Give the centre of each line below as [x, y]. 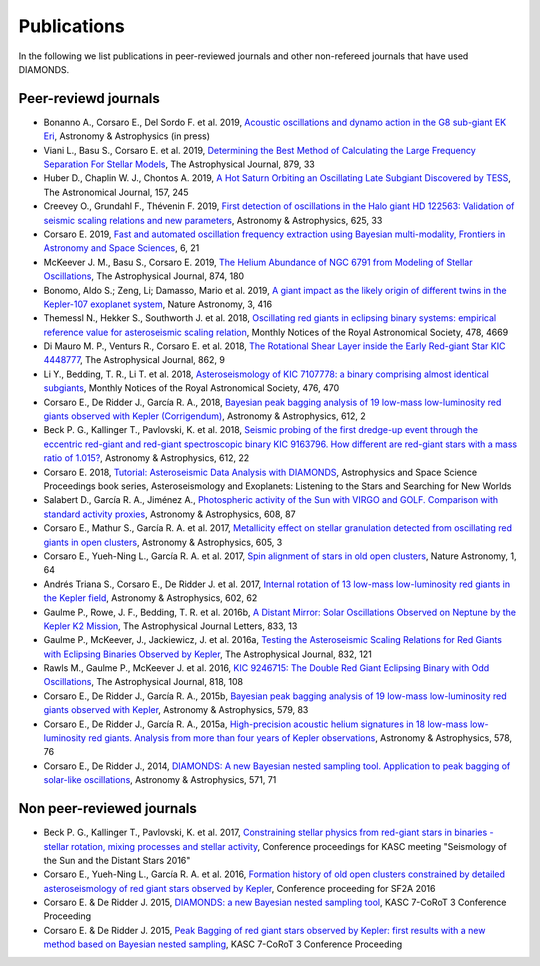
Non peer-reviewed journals [107, 808]
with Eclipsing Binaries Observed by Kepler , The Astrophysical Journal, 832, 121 [207, 654]
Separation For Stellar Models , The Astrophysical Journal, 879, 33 [179, 164]
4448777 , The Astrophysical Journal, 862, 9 [134, 360]
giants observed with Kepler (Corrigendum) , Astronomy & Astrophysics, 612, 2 [205, 416]
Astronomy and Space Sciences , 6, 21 [121, 248]
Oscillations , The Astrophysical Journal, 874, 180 [144, 276]
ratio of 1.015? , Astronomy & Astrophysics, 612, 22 [146, 458]
